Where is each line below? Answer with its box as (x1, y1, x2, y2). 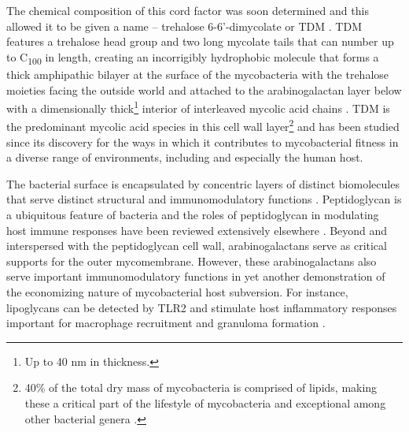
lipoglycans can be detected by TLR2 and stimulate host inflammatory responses (6, 299, 397, 315)
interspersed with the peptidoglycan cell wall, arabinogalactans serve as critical (6, 237, 387, 254)
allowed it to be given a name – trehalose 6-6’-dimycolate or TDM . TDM (6, 17, 362, 34)
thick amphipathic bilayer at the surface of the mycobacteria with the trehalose (6, 65, 389, 82)
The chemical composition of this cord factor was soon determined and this (6, 2, 369, 18)
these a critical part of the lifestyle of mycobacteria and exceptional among (24, 394, 386, 411)
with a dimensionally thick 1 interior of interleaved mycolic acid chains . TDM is (6, 98, 390, 116)
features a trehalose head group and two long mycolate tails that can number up (6, 33, 394, 50)
